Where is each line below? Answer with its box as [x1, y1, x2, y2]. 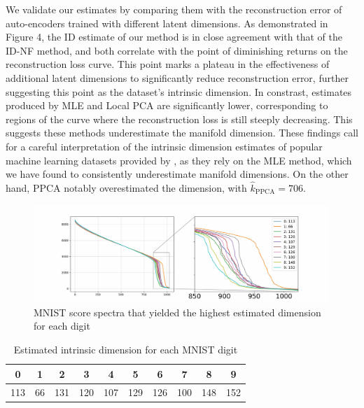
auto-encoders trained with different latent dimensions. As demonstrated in [6, 15, 328, 30]
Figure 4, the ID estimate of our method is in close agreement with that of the [6, 29, 342, 44]
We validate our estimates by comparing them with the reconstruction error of [6, 2, 342, 16]
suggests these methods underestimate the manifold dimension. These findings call [6, 125, 358, 140]
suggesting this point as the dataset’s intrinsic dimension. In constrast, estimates [6, 84, 352, 99]
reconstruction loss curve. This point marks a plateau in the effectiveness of [6, 57, 330, 71]
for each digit [34, 318, 90, 333]
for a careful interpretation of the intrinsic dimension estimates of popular [6, 139, 323, 153]
